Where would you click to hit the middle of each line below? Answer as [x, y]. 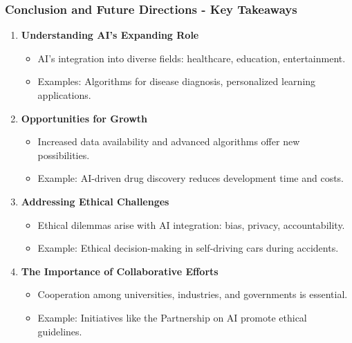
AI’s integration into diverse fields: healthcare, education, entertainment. [192, 58]
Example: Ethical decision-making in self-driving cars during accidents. [188, 248]
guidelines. [60, 331]
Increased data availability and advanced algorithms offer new [169, 141]
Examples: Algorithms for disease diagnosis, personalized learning [177, 81]
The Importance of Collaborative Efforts [120, 271]
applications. [64, 95]
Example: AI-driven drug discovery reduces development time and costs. [191, 178]
